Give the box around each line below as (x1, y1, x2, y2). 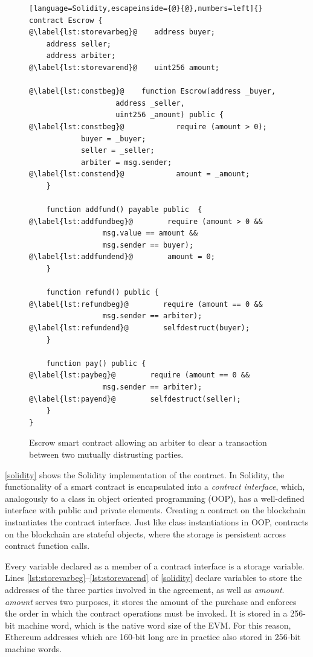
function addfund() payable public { (46, 205, 202, 214)
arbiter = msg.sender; (80, 158, 172, 167)
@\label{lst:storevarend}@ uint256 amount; (29, 63, 219, 72)
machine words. (5, 642, 62, 655)
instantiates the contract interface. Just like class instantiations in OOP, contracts (5, 515, 309, 528)
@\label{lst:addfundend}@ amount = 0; (29, 252, 215, 261)
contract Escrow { (29, 16, 103, 25)
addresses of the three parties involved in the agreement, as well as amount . (5, 583, 285, 595)
